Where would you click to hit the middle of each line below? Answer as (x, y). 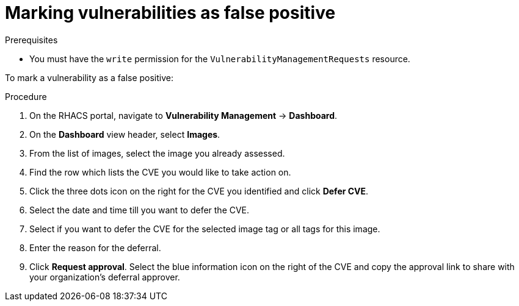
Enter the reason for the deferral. (95, 247)
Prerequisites (31, 40)
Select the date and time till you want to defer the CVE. (140, 210)
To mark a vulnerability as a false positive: (89, 77)
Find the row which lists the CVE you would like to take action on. (160, 172)
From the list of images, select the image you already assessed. (157, 153)
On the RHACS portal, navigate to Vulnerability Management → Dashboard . (183, 115)
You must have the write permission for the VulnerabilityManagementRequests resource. (220, 59)
